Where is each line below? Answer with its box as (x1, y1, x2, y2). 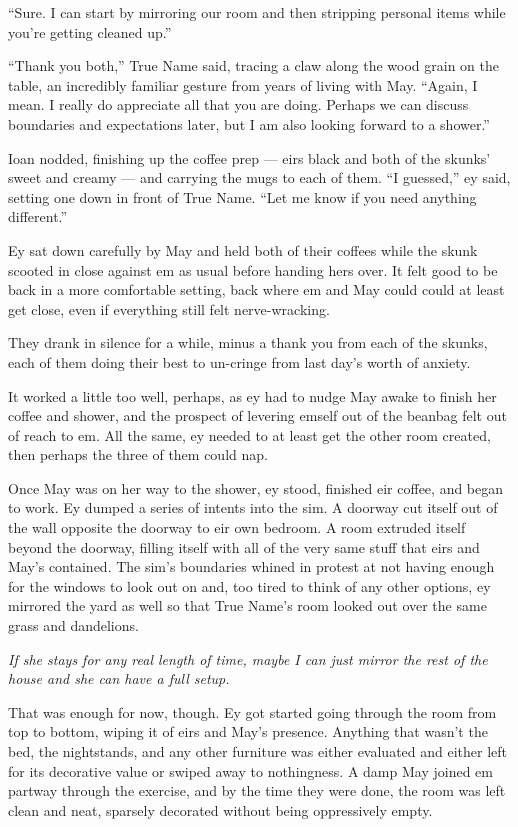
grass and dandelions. (8, 615, 139, 636)
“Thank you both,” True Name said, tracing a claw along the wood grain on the (8, 55, 499, 76)
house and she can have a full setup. (8, 668, 230, 689)
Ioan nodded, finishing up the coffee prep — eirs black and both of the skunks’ (8, 147, 491, 168)
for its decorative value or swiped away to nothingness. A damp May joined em (8, 760, 493, 781)
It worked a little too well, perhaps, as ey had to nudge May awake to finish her (8, 385, 497, 406)
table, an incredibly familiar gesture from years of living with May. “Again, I (8, 74, 478, 95)
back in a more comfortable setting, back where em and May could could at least (8, 279, 505, 300)
